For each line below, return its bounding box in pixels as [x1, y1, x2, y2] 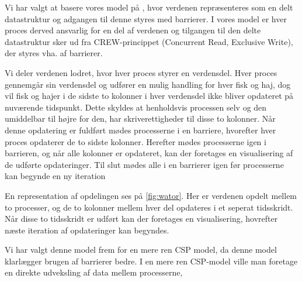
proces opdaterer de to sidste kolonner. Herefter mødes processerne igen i [5, 135, 266, 147]
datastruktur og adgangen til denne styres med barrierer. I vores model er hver [5, 12, 287, 25]
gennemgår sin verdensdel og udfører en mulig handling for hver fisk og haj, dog [5, 78, 291, 90]
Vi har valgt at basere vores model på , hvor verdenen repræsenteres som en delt [5, 1, 293, 13]
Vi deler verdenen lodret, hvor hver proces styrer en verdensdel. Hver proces [5, 66, 277, 78]
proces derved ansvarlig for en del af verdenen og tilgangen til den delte [5, 24, 261, 36]
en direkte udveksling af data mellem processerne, [5, 266, 183, 278]
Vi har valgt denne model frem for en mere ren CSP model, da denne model [5, 243, 277, 256]
